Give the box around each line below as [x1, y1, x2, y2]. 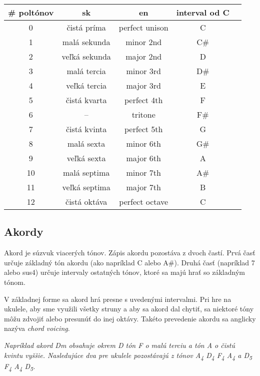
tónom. [4, 276, 25, 287]
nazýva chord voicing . [4, 323, 70, 333]
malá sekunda [62, 36, 110, 48]
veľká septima [62, 181, 110, 193]
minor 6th [126, 138, 161, 149]
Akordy [4, 224, 43, 239]
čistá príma [66, 22, 106, 33]
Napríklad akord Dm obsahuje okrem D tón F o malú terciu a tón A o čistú [4, 339, 235, 350]
